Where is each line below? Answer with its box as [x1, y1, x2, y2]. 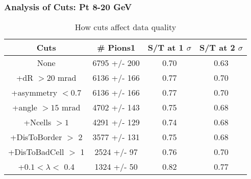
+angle [12, 101, 37, 114]
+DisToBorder [10, 131, 62, 143]
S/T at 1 [147, 41, 184, 54]
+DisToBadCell [8, 146, 64, 158]
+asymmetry [11, 86, 58, 99]
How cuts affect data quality [74, 21, 177, 33]
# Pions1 [97, 41, 136, 54]
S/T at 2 [199, 41, 235, 54]
